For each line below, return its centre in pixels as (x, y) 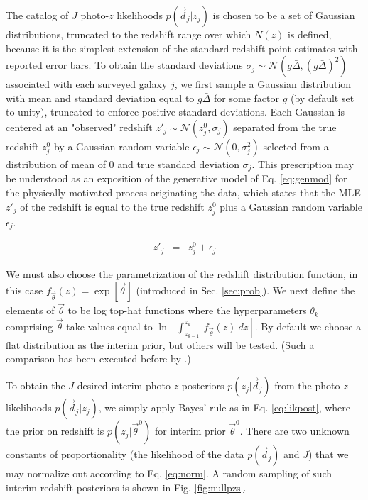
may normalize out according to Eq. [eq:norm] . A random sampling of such (169, 473)
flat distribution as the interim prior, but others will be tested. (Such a (160, 344)
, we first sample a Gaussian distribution (263, 84)
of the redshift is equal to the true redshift (112, 206)
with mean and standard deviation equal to (100, 98)
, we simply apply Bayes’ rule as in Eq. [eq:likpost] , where (224, 407)
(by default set (322, 98)
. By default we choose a (308, 326)
